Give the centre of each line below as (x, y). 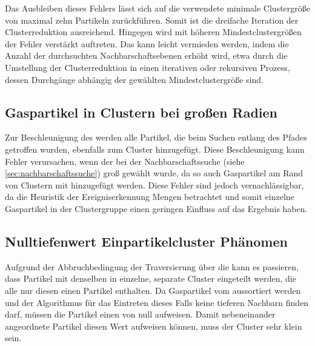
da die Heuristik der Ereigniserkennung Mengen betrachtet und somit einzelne (150, 197)
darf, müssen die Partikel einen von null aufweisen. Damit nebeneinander (140, 314)
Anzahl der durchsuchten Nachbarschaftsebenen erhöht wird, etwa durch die (146, 55)
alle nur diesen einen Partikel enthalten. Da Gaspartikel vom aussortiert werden (153, 290)
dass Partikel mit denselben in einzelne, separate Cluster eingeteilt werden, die (151, 278)
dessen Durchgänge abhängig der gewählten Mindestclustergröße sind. (134, 79)
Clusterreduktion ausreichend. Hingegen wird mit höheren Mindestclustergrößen (153, 32)
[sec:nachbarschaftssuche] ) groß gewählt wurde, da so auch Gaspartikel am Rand (154, 173)
